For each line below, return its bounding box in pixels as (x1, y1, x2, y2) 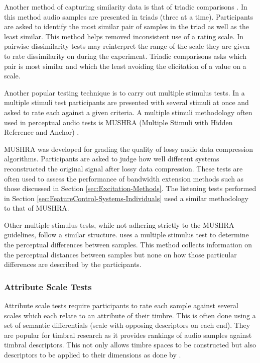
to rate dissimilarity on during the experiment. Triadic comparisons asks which (4, 50, 246, 61)
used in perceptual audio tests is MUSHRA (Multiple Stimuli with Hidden (4, 117, 233, 127)
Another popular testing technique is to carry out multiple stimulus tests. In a (4, 87, 245, 98)
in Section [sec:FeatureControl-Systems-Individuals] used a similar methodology (4, 193, 248, 203)
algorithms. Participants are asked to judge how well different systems (4, 153, 219, 164)
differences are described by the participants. (4, 259, 142, 269)
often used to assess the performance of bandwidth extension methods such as (4, 173, 244, 184)
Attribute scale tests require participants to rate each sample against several (4, 300, 238, 311)
